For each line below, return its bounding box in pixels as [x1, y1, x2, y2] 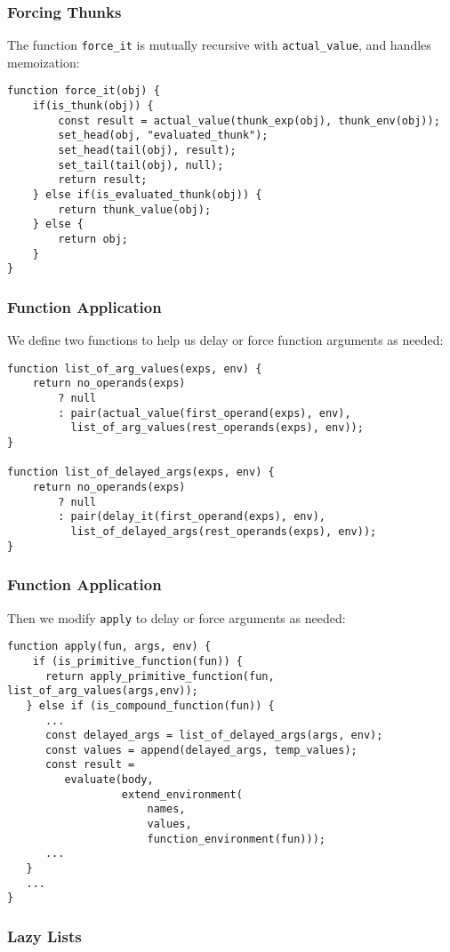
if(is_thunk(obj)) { [32, 100, 154, 113]
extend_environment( [121, 788, 243, 801]
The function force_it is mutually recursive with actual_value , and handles [7, 36, 431, 54]
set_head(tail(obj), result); [58, 144, 237, 157]
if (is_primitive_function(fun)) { [32, 654, 243, 668]
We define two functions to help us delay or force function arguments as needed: [7, 331, 444, 349]
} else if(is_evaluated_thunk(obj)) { [32, 188, 262, 202]
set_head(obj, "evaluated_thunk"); [58, 129, 269, 142]
